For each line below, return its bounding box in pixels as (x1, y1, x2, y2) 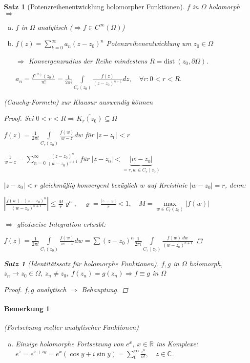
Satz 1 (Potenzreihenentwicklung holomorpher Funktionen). (4, 1, 185, 11)
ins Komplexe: (156, 338, 198, 348)
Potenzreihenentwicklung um (106, 38, 191, 48)
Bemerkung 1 (4, 303, 50, 314)
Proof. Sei (4, 113, 34, 123)
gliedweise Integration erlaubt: (17, 218, 106, 229)
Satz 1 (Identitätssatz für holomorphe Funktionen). (4, 258, 159, 268)
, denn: (225, 179, 246, 190)
